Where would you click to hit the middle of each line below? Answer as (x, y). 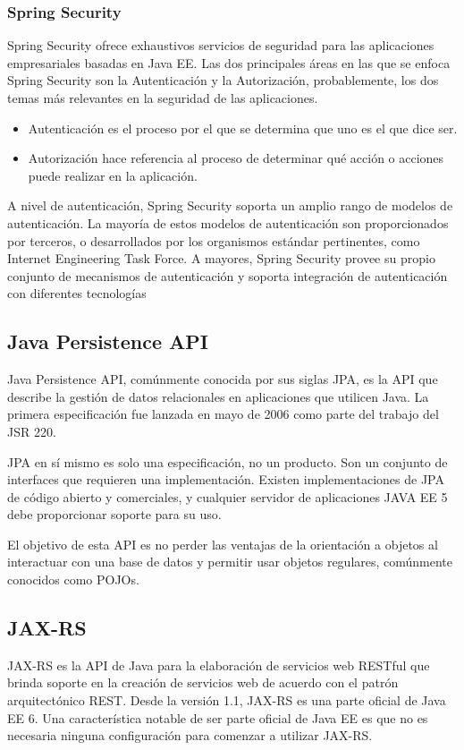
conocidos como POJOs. (73, 580)
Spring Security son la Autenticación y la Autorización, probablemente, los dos (223, 80)
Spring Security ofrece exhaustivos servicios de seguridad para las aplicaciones (221, 45)
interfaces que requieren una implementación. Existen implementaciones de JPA (226, 479)
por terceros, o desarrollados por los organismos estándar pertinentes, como (214, 240)
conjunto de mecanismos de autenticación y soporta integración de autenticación (228, 275)
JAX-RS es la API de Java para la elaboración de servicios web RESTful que (219, 665)
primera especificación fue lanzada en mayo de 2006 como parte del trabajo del (223, 414)
